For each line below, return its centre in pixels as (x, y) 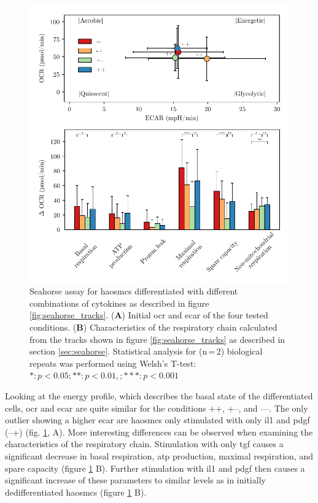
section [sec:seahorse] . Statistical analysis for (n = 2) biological (146, 351)
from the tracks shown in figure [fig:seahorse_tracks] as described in (157, 339)
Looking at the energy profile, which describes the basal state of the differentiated (159, 396)
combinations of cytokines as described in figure (119, 303)
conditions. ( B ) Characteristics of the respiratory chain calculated (153, 327)
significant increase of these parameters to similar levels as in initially (135, 480)
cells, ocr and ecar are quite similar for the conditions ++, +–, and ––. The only (157, 408)
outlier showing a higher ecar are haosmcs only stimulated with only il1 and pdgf (157, 420)
